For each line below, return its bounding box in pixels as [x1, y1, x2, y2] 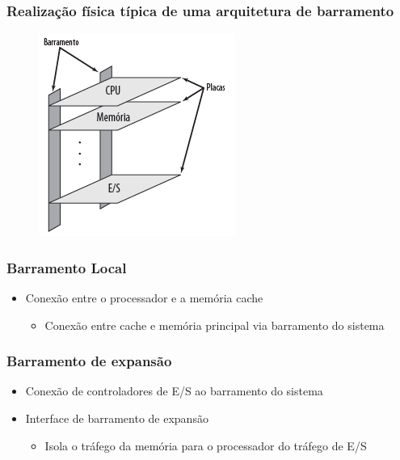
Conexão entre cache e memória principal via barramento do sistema [44, 316, 385, 333]
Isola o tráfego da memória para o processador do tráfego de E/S [44, 437, 367, 454]
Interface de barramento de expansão [25, 410, 208, 427]
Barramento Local [6, 257, 127, 277]
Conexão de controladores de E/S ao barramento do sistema [25, 382, 323, 399]
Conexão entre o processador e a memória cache [25, 289, 263, 306]
